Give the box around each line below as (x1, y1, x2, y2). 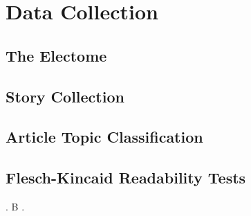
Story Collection (6, 85, 124, 107)
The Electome (6, 44, 107, 66)
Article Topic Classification (6, 126, 203, 147)
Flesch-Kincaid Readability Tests (6, 167, 246, 188)
